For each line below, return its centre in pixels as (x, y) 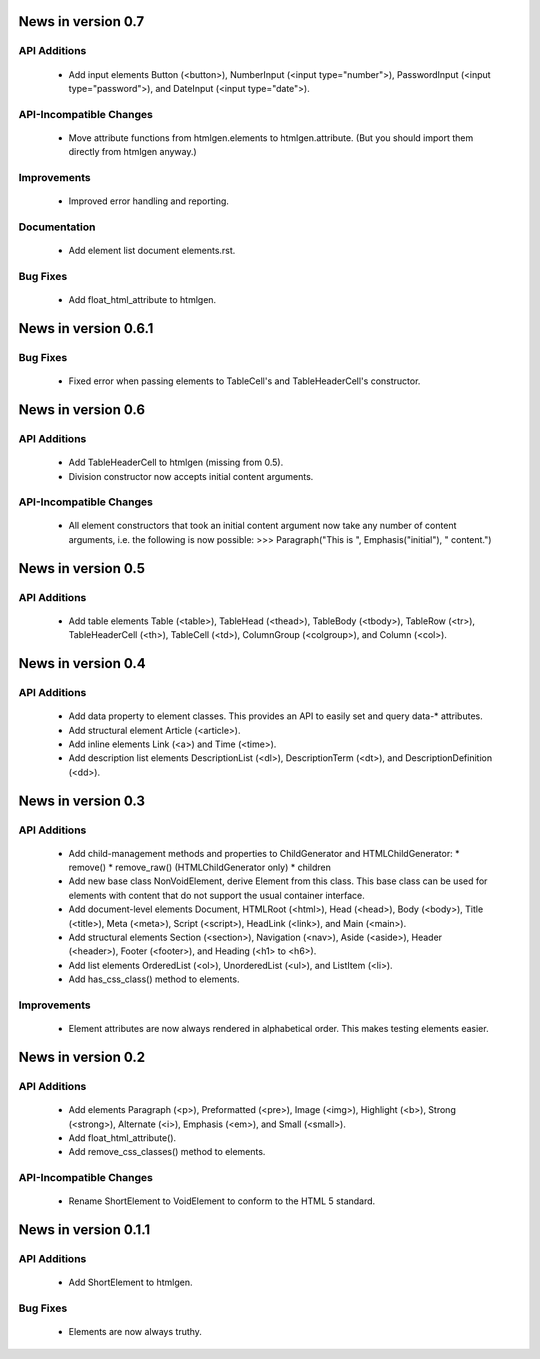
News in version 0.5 (81, 568)
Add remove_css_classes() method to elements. (167, 1152)
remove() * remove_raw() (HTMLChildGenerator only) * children (200, 867)
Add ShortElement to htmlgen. (130, 1282)
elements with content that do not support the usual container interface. (216, 895)
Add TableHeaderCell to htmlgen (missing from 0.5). (176, 462)
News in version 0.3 (81, 800)
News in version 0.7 (81, 21)
